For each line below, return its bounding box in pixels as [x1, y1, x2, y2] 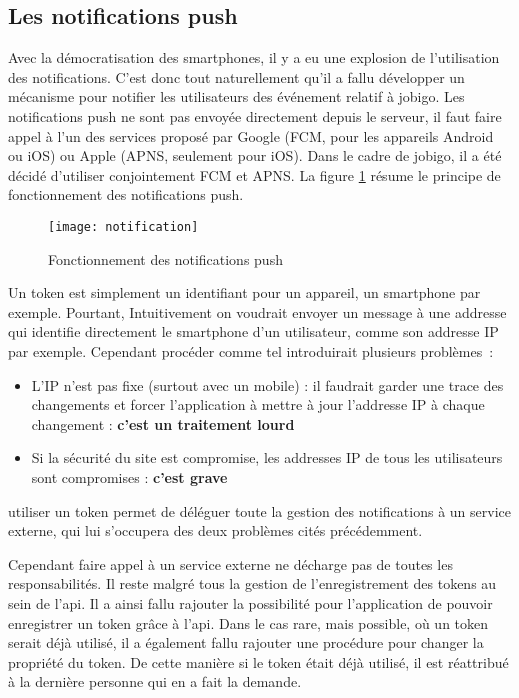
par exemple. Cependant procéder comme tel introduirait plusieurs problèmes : [8, 340, 494, 361]
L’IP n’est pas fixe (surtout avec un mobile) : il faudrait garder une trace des [31, 374, 504, 395]
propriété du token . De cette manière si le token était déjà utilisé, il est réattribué [8, 651, 509, 672]
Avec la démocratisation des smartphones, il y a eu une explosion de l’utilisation [8, 47, 500, 68]
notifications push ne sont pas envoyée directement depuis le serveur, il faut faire [8, 105, 502, 126]
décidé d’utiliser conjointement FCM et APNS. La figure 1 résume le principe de [8, 164, 501, 185]
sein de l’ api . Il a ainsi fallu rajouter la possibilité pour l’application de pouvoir [8, 592, 493, 613]
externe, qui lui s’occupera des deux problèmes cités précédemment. [8, 520, 423, 541]
